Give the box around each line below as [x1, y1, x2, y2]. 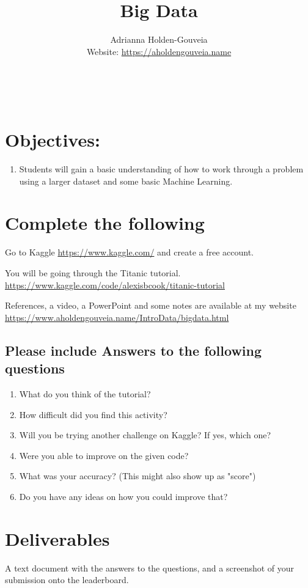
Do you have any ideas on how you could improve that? [19, 490, 228, 502]
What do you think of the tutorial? [19, 387, 151, 400]
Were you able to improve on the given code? [19, 449, 189, 461]
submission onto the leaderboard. [5, 573, 129, 586]
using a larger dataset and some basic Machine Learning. [19, 174, 233, 187]
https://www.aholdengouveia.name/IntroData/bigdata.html [5, 311, 229, 323]
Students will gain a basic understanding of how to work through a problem [19, 163, 304, 175]
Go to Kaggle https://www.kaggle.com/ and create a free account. [5, 246, 254, 259]
